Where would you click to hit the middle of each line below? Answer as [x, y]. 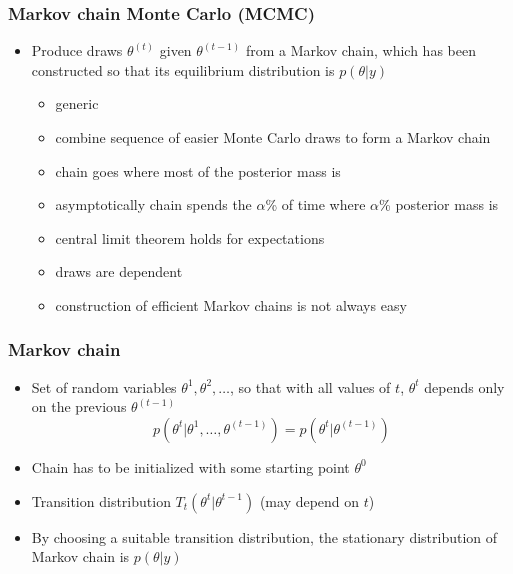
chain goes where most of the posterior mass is [198, 170]
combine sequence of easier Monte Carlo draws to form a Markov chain [273, 137]
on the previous [79, 406]
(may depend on [309, 500]
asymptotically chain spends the [153, 204]
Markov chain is [80, 556]
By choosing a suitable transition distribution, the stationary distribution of [264, 536]
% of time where [315, 204]
